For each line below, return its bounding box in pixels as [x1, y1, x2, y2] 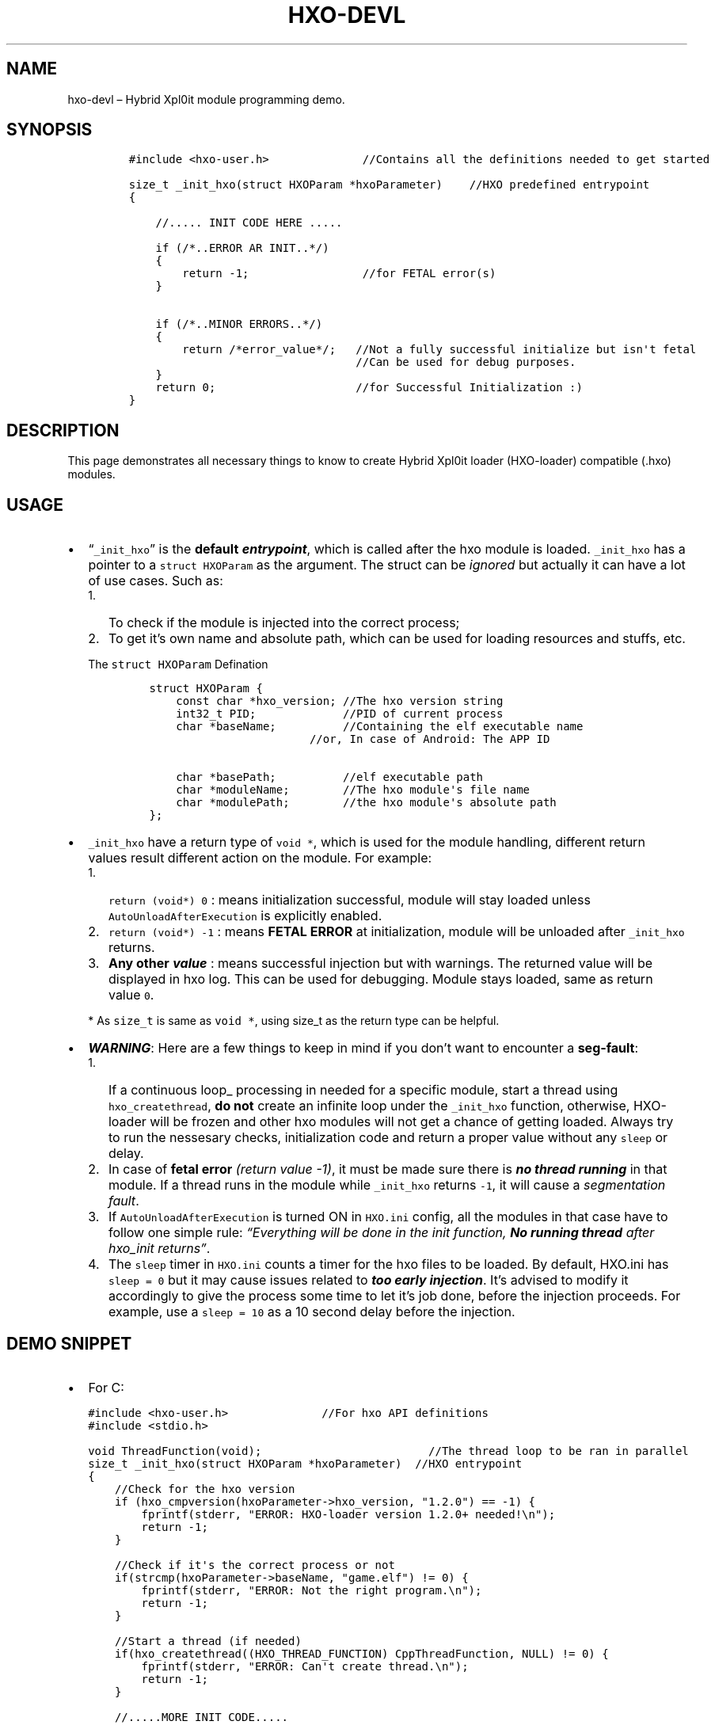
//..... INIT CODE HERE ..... [155, 216, 343, 230]
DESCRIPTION [6, 420, 120, 440]
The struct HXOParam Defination [88, 657, 268, 672]
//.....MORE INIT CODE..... [114, 1710, 289, 1723]
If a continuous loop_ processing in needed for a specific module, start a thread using [108, 1082, 618, 1099]
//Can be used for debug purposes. [356, 356, 576, 369]
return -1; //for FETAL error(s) [182, 267, 496, 280]
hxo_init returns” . [108, 1240, 211, 1257]
